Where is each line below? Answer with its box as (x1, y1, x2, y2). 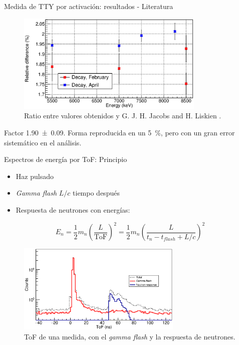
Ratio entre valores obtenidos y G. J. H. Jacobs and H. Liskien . (24, 110, 221, 121)
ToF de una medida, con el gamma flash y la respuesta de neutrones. (24, 331, 235, 341)
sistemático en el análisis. (4, 137, 82, 147)
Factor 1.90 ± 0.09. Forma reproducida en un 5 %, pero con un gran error (4, 127, 235, 137)
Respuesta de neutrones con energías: (16, 204, 130, 215)
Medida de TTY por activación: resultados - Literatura (4, 1, 173, 11)
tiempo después (73, 188, 120, 198)
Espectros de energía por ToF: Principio (4, 154, 127, 164)
